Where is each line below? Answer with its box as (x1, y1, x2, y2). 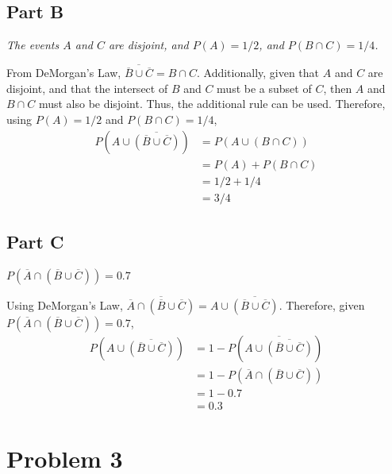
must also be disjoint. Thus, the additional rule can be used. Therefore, (38, 95, 386, 112)
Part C (6, 229, 64, 254)
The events (6, 37, 60, 53)
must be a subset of (217, 79, 312, 96)
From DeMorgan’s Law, (6, 64, 121, 81)
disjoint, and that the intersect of (6, 79, 168, 96)
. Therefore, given (279, 297, 365, 314)
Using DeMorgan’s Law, (6, 297, 123, 314)
